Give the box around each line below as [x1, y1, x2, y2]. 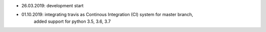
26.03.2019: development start [21, 3, 84, 8]
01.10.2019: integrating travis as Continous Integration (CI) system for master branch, [21, 12, 193, 17]
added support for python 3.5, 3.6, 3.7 [33, 18, 111, 24]
